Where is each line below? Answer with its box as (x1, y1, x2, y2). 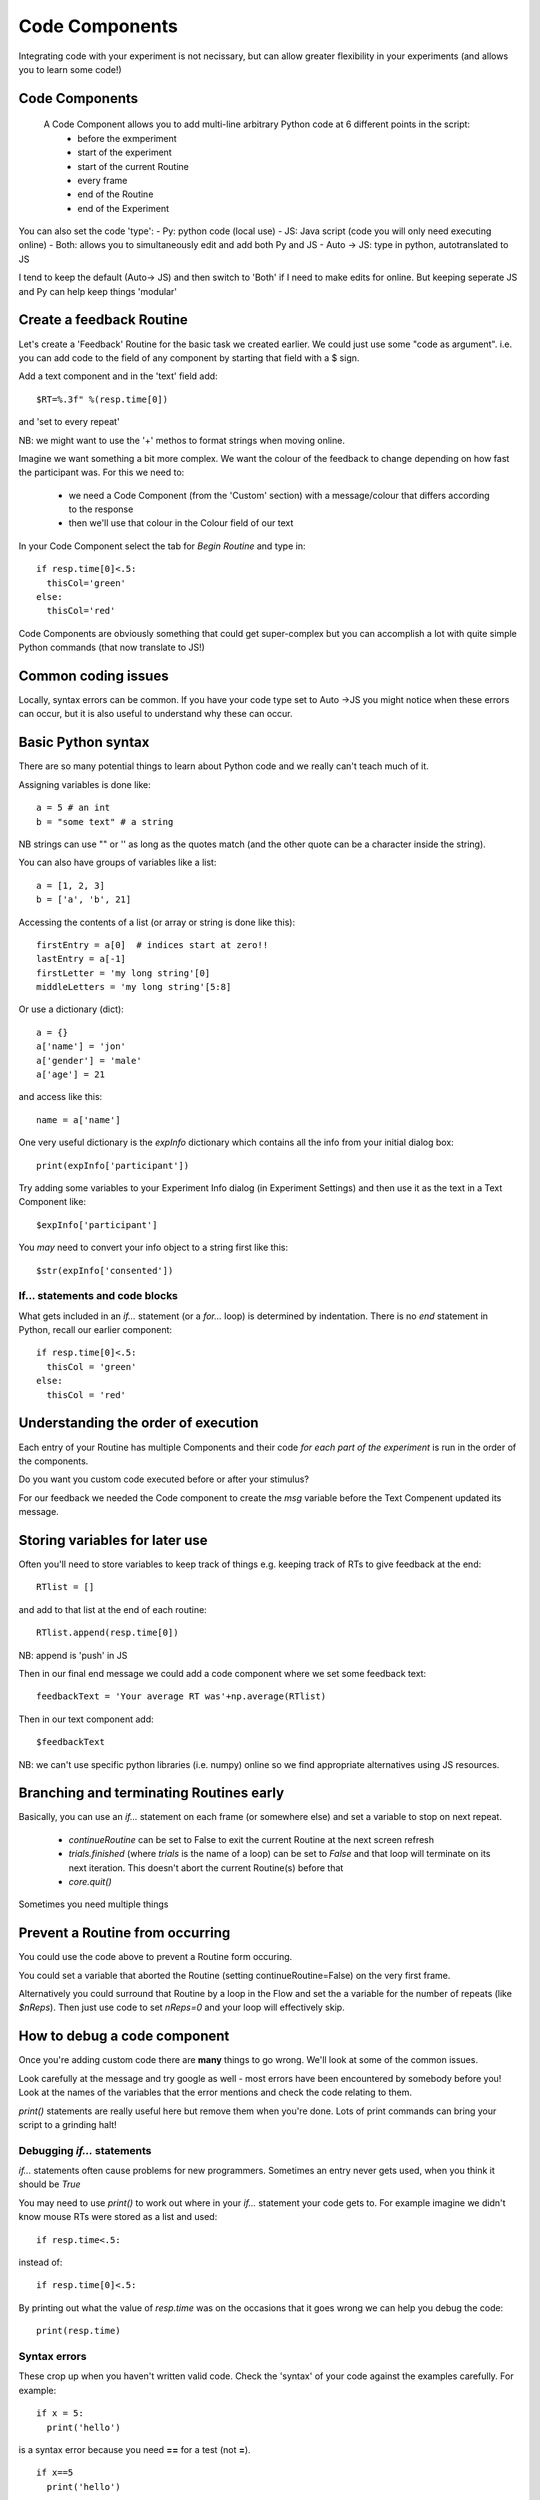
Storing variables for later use (18, 1531, 209, 1549)
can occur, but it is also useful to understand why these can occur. (18, 708, 293, 720)
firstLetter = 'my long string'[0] (36, 967, 211, 979)
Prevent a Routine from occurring (18, 1925, 231, 1942)
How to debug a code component (18, 2028, 230, 2045)
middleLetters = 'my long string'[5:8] (36, 981, 232, 993)
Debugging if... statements (18, 2143, 152, 2157)
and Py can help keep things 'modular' (18, 285, 177, 297)
